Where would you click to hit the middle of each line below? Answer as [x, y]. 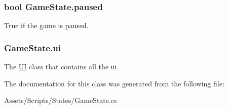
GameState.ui [32, 47]
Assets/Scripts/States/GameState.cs [61, 100]
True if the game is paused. [46, 25]
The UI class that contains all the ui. [62, 67]
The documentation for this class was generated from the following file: [114, 83]
